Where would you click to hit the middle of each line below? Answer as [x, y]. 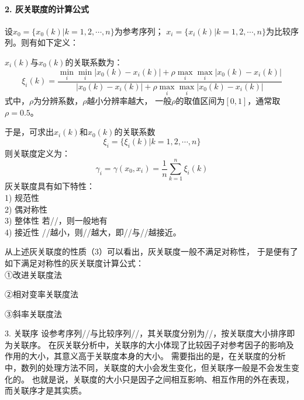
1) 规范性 [22, 197]
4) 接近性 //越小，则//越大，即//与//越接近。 [93, 232]
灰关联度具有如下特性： [50, 186]
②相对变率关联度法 [42, 294]
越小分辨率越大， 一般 [129, 101]
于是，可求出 [29, 132]
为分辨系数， [58, 101]
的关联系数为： [94, 62]
